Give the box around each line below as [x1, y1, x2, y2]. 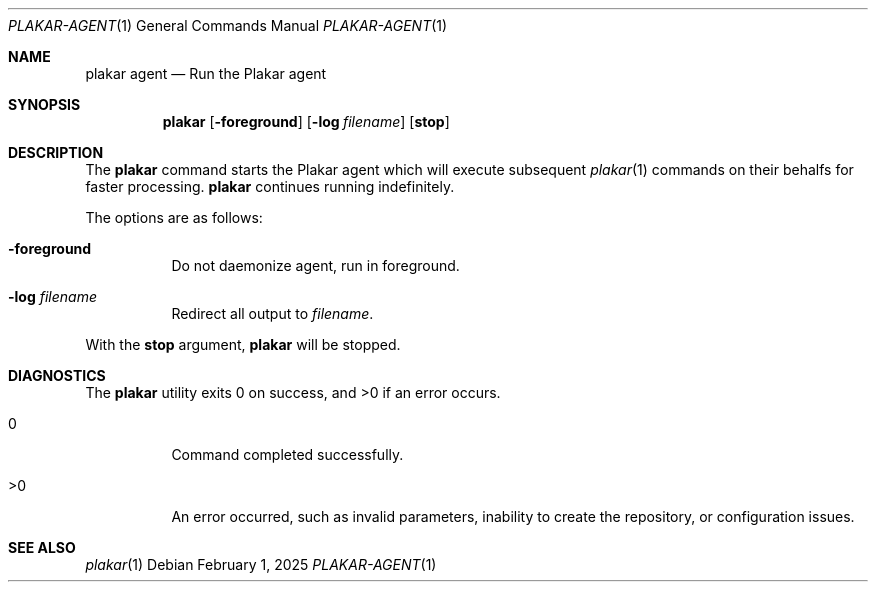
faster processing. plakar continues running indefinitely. [85, 178, 455, 195]
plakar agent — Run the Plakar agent [85, 65, 327, 82]
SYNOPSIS [8, 96, 81, 113]
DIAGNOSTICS [8, 367, 106, 384]
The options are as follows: [85, 209, 263, 226]
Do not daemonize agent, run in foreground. [171, 257, 460, 274]
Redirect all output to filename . [171, 305, 374, 322]
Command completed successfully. [171, 446, 404, 463]
